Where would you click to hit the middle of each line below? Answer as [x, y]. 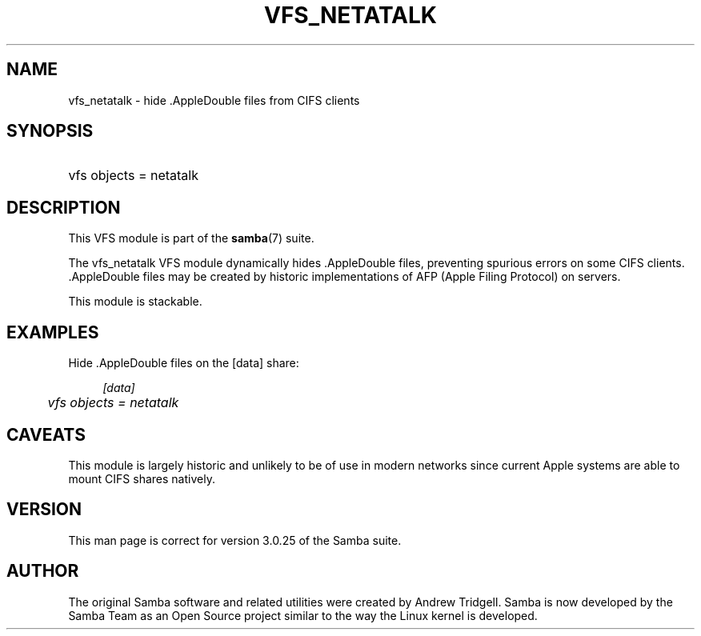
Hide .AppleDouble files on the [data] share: [184, 363]
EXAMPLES [53, 332]
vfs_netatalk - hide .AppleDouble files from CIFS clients [214, 100]
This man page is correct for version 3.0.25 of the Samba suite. [235, 540]
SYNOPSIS [50, 131]
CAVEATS [46, 434]
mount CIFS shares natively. [142, 478]
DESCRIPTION [64, 207]
